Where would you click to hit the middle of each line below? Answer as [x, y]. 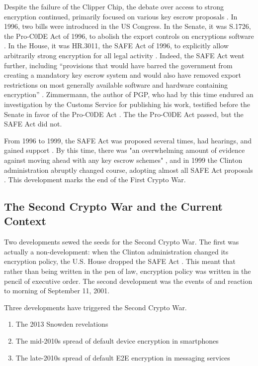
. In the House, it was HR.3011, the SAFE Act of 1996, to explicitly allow [116, 46]
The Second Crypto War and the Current [113, 206]
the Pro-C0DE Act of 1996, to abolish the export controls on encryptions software [129, 36]
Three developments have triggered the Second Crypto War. [95, 307]
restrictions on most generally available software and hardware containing [116, 84]
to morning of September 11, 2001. [57, 291]
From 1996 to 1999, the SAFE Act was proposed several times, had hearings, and [128, 140]
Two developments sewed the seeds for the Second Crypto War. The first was [122, 242]
